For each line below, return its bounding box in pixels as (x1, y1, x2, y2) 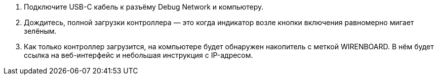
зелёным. (24, 27, 57, 35)
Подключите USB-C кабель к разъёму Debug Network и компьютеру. (24, 3, 264, 11)
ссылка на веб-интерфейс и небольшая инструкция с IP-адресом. (24, 51, 253, 59)
